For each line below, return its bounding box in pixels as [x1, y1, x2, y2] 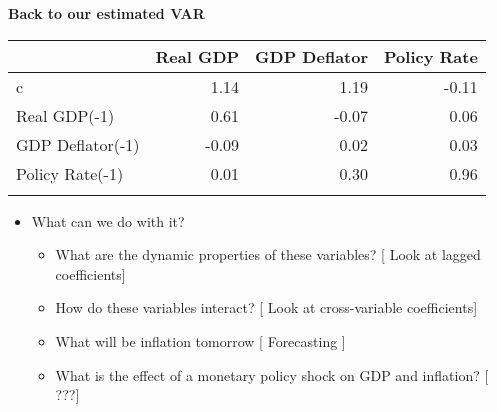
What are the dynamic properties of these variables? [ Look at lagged [55, 244, 481, 265]
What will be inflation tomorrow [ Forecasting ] [55, 330, 346, 351]
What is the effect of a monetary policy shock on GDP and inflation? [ [55, 364, 489, 385]
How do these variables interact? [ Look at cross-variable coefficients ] [55, 297, 478, 318]
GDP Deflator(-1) [16, 132, 140, 156]
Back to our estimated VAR [8, 3, 205, 23]
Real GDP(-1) [16, 103, 115, 127]
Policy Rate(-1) [16, 161, 124, 185]
